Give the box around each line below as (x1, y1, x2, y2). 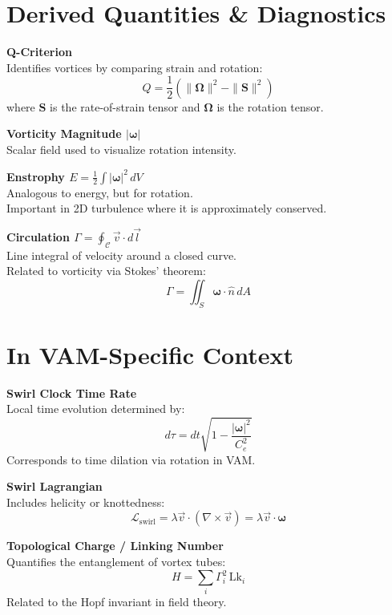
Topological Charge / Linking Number (6, 537, 224, 554)
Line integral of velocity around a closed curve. (6, 246, 236, 263)
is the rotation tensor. (216, 98, 324, 115)
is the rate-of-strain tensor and (50, 98, 200, 115)
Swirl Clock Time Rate (6, 384, 137, 401)
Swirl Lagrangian (6, 478, 103, 495)
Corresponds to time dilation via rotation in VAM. (6, 451, 256, 467)
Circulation (6, 228, 70, 245)
